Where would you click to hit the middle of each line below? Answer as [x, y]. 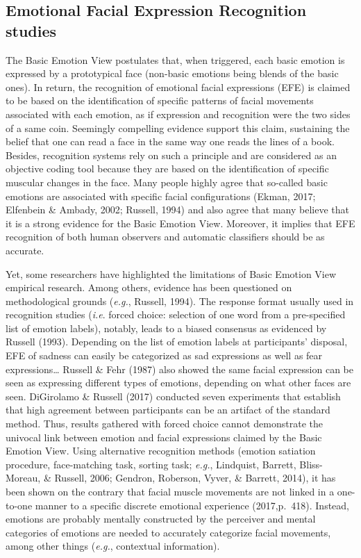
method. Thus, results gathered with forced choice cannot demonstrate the [165, 424]
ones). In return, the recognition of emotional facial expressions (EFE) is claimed [178, 87]
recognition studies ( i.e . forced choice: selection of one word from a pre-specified [176, 314]
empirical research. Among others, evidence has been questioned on [149, 287]
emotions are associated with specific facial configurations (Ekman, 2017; [161, 196]
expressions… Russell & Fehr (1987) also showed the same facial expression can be [179, 369]
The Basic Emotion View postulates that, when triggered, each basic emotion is [175, 59]
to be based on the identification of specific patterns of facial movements [160, 100]
